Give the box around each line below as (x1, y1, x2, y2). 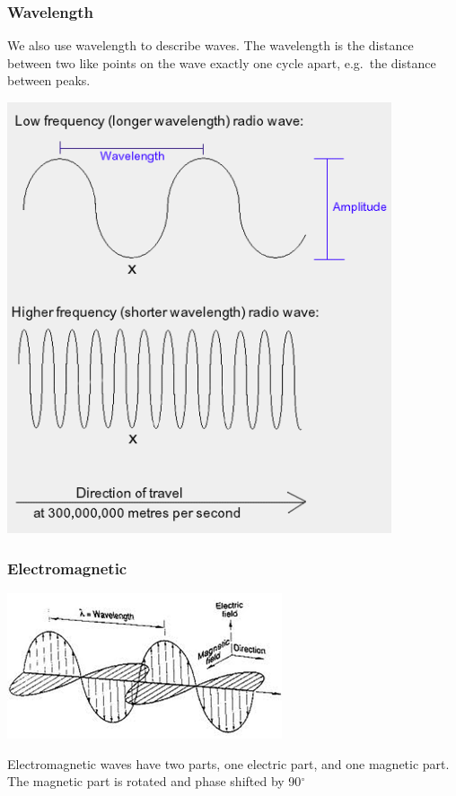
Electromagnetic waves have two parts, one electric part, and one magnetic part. (7, 754, 450, 773)
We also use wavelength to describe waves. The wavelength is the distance (7, 36, 414, 55)
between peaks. (7, 71, 91, 90)
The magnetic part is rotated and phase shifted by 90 (7, 772, 302, 791)
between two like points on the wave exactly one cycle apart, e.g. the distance (7, 53, 436, 72)
